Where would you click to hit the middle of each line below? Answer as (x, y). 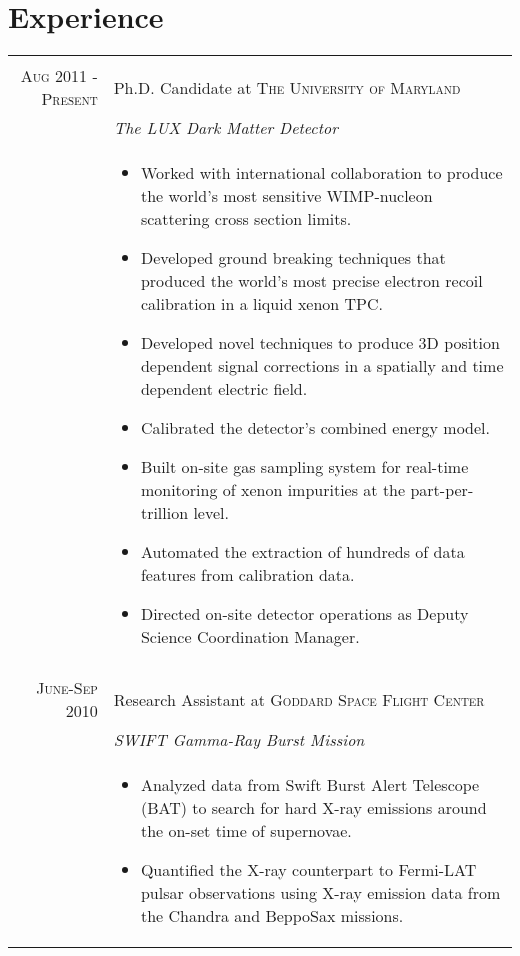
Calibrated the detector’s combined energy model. (315, 428)
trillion (164, 513)
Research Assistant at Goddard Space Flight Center (299, 699)
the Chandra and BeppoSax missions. (272, 916)
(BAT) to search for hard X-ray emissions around (313, 808)
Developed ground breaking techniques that (293, 258)
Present (69, 99)
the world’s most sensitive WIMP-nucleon (286, 196)
